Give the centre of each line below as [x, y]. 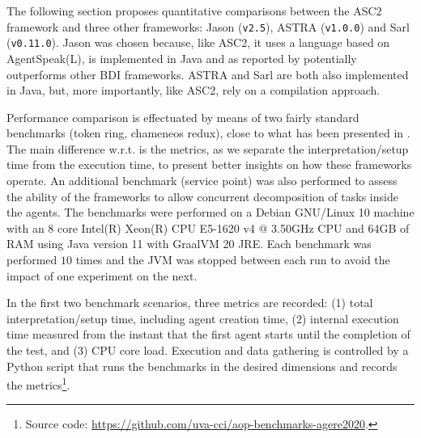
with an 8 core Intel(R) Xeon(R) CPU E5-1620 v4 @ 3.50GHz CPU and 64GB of [208, 227]
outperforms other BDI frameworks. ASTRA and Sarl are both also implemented [208, 74]
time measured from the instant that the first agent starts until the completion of [208, 334]
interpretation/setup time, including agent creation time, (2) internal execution [203, 318]
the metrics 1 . [38, 383]
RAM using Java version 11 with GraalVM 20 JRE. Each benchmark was [189, 244]
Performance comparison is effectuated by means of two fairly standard [183, 117]
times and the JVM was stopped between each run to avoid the [233, 260]
